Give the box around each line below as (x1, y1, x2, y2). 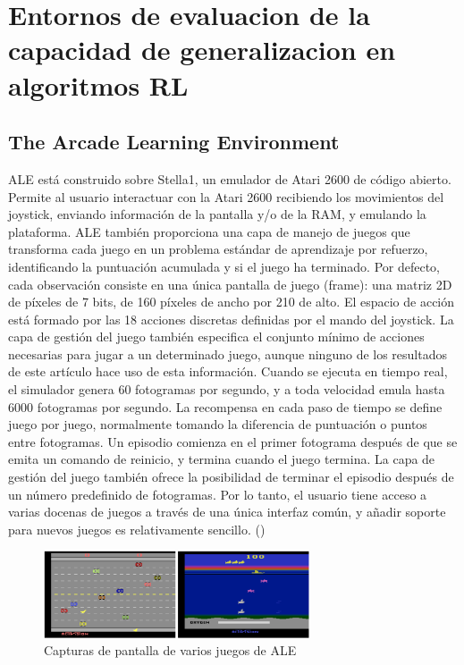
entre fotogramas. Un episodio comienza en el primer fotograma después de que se (8, 432, 458, 450)
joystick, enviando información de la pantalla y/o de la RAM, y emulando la (8, 205, 426, 223)
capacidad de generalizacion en (8, 31, 396, 68)
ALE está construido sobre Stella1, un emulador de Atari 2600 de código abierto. (8, 169, 451, 188)
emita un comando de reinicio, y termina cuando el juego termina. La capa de (8, 450, 435, 468)
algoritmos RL (8, 66, 189, 103)
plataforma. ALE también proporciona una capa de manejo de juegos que (8, 222, 410, 240)
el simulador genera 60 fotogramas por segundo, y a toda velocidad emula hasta (8, 380, 445, 399)
